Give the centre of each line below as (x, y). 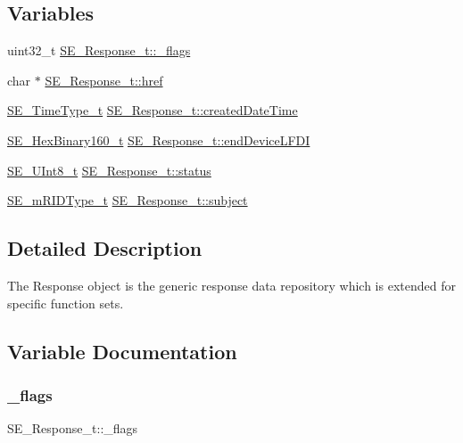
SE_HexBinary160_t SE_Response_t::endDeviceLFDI (159, 139)
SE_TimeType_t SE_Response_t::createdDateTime (153, 110)
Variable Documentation (122, 351)
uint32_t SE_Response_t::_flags (99, 50)
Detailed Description (105, 248)
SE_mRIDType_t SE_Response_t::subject (128, 200)
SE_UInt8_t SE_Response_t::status (109, 170)
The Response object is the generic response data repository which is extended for (231, 285)
